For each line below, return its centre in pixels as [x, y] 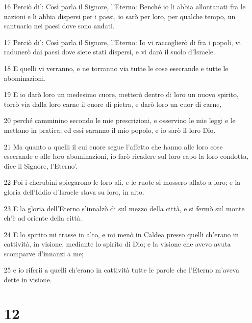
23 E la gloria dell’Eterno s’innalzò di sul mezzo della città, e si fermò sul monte [124, 208]
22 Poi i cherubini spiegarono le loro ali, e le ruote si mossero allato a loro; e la [122, 182]
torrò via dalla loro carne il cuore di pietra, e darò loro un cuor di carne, [113, 104]
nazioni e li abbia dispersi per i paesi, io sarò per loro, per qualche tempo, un [120, 16]
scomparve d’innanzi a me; [44, 253]
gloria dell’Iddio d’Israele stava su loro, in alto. [74, 191]
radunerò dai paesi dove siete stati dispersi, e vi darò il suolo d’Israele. [110, 52]
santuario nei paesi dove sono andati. [59, 26]
